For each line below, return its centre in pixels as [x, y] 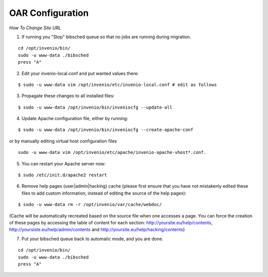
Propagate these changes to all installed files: [68, 96]
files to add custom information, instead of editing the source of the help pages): [104, 193]
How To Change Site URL [35, 28]
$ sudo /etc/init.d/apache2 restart [63, 175]
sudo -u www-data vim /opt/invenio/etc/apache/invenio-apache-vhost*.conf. [112, 152]
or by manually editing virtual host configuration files [63, 141]
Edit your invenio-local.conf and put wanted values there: [80, 73]
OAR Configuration [49, 13]
